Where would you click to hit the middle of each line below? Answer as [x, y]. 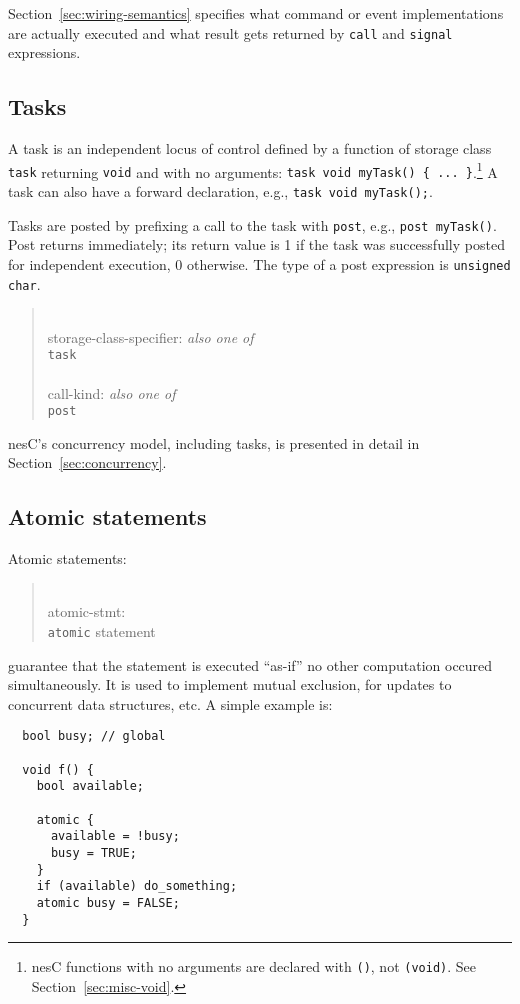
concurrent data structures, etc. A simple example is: [170, 703]
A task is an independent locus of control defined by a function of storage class [250, 148]
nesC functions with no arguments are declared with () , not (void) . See [253, 966]
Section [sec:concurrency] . [87, 462]
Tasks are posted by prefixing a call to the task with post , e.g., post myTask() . [252, 224]
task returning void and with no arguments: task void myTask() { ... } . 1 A [253, 170]
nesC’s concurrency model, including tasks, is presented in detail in [214, 442]
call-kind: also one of [111, 392]
